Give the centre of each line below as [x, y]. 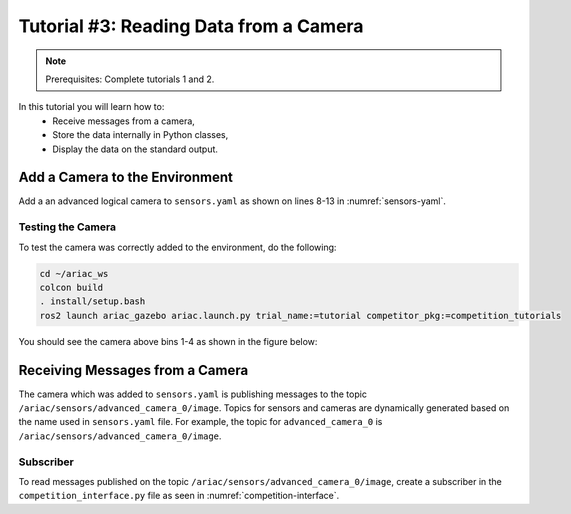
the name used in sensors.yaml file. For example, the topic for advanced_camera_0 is [200, 422]
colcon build [71, 287]
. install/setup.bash [92, 301]
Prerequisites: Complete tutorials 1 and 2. [130, 79]
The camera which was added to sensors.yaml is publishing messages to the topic [192, 394]
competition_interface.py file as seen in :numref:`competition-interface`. [179, 496]
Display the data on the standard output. [135, 149]
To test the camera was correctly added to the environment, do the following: [177, 247]
